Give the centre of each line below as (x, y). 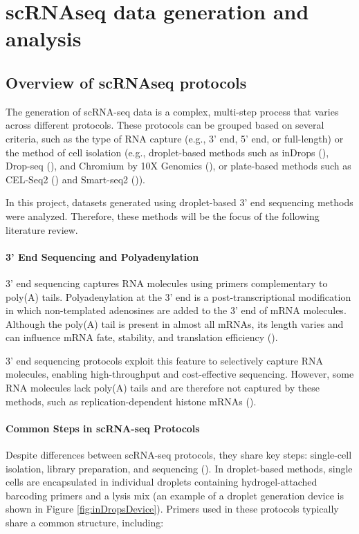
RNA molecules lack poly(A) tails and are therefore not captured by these (163, 388)
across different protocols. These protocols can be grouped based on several (165, 125)
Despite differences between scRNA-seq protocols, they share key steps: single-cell (179, 455)
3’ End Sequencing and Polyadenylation (102, 256)
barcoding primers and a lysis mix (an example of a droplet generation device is (175, 495)
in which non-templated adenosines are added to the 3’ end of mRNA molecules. (176, 310)
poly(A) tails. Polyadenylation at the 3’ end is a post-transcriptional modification (178, 296)
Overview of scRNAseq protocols (126, 82)
